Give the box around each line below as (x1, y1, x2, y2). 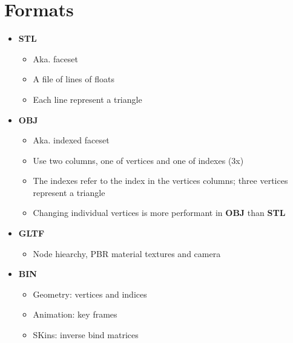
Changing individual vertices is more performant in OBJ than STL (33, 206, 286, 219)
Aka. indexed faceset (33, 134, 110, 146)
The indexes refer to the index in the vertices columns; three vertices (33, 174, 288, 187)
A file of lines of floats (33, 73, 114, 85)
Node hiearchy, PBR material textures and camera (33, 247, 221, 260)
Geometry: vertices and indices (33, 287, 147, 300)
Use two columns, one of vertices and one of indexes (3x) (33, 154, 244, 166)
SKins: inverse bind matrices (33, 328, 139, 341)
